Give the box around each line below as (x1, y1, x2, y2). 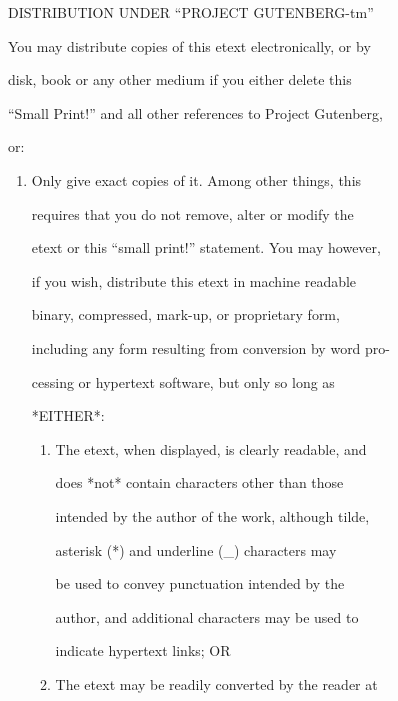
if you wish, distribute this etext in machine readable (31, 270, 357, 291)
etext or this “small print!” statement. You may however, (31, 237, 381, 258)
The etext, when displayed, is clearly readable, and (55, 438, 367, 459)
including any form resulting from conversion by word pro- (31, 337, 390, 358)
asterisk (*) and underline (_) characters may (55, 539, 337, 560)
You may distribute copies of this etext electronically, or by (8, 35, 371, 56)
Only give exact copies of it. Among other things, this (31, 169, 362, 190)
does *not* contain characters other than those (55, 472, 344, 493)
